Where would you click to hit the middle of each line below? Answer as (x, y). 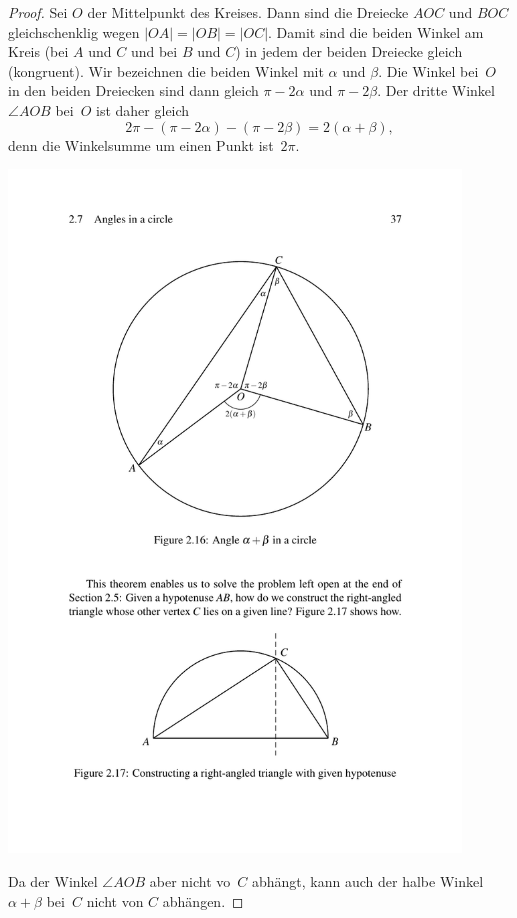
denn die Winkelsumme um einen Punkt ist (141, 144)
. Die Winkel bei (428, 70)
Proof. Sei (38, 12)
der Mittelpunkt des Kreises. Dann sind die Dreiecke (248, 12)
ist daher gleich (143, 109)
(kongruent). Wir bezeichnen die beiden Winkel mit (166, 70)
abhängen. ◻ (203, 900)
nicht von (115, 900)
